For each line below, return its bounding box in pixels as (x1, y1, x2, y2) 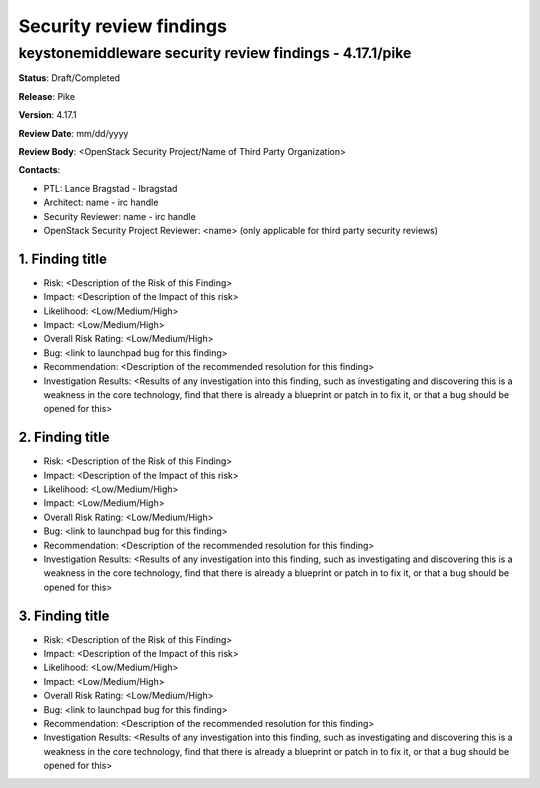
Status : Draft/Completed (18, 72, 120, 84)
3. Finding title (18, 607, 110, 624)
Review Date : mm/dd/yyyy (18, 127, 129, 139)
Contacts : (18, 164, 61, 176)
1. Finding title (18, 250, 108, 267)
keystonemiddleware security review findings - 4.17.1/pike (18, 44, 412, 62)
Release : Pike (18, 90, 75, 102)
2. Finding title (18, 429, 110, 446)
